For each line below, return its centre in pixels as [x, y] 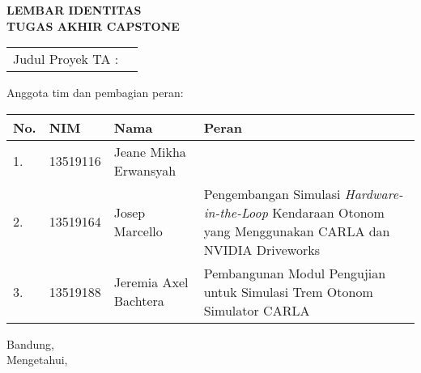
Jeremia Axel [151, 282]
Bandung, [30, 343]
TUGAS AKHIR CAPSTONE [93, 25]
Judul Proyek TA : [66, 59]
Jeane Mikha [150, 151]
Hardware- [374, 193]
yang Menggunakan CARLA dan [297, 231]
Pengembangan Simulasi [272, 193]
